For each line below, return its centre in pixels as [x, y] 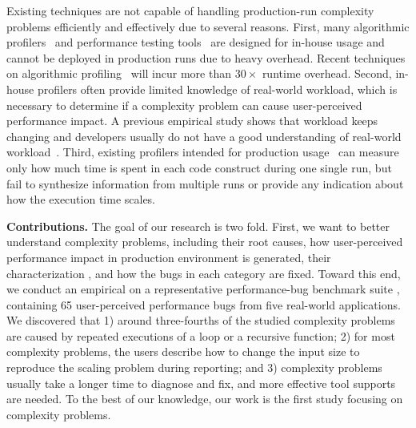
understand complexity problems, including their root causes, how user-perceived [205, 242]
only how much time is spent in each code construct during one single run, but [199, 167]
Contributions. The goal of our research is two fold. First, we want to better [198, 226]
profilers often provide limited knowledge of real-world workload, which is [217, 89]
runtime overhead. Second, [327, 73]
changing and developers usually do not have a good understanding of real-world [204, 136]
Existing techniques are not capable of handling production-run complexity [190, 10]
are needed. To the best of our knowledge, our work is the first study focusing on [205, 399]
